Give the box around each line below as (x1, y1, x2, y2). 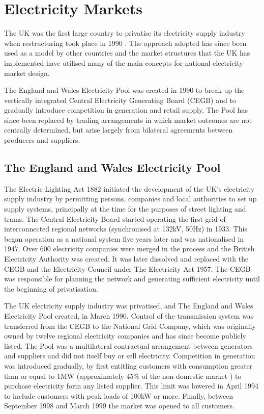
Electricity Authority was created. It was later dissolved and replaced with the (4, 253, 249, 264)
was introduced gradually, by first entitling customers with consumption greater (4, 360, 253, 371)
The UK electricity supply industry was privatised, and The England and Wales (4, 300, 253, 311)
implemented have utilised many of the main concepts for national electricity (4, 57, 243, 68)
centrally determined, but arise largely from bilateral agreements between (4, 124, 233, 135)
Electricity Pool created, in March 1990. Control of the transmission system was (4, 310, 254, 321)
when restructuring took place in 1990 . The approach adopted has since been (4, 37, 247, 48)
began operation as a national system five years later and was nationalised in (4, 233, 244, 244)
